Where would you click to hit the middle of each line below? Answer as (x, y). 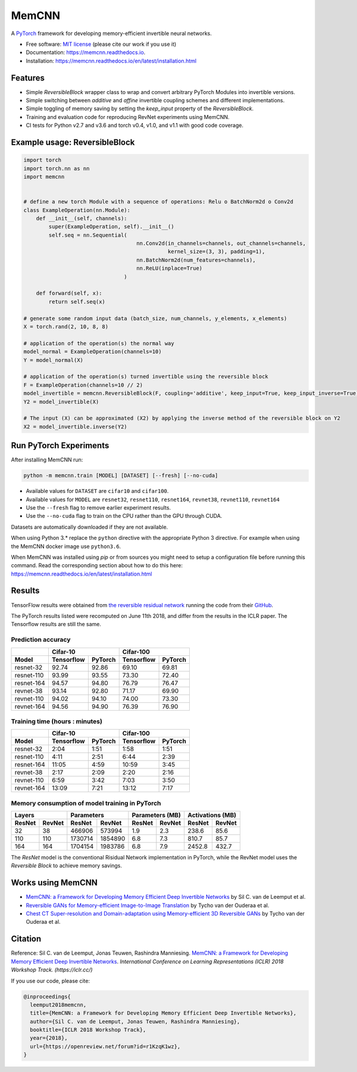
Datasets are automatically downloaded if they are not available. (90, 527)
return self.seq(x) (77, 301)
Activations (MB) (212, 815)
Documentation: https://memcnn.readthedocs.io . (86, 52)
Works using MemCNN (54, 883)
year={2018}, (49, 1038)
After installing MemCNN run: (47, 460)
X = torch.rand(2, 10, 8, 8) (66, 326)
